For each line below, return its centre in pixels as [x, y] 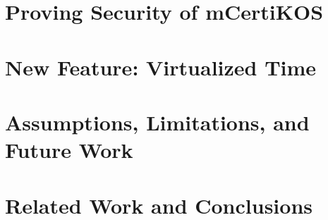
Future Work [69, 150]
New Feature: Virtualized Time [161, 67]
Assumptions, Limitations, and [157, 122]
